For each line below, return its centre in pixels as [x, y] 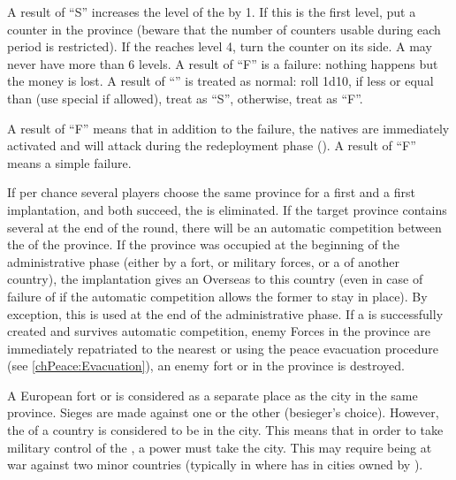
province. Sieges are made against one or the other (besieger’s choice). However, [223, 412]
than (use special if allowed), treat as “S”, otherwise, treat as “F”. [185, 98]
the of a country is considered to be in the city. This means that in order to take [225, 430]
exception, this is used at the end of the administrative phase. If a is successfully [225, 313]
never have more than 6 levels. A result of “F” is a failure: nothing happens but [223, 63]
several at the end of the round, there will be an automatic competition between [224, 227]
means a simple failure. [69, 162]
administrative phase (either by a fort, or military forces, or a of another [203, 261]
